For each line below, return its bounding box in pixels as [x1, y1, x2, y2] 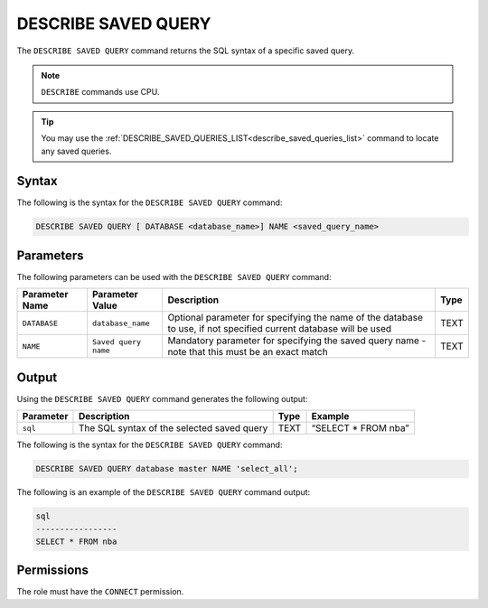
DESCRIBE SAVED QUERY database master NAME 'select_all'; [35, 463, 298, 474]
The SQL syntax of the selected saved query [78, 422, 268, 435]
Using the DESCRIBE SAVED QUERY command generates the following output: [16, 393, 308, 404]
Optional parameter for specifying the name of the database [167, 312, 424, 324]
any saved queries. [41, 145, 112, 156]
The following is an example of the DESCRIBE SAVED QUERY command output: [16, 487, 311, 498]
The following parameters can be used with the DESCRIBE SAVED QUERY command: [16, 271, 332, 282]
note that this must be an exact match [167, 346, 329, 359]
